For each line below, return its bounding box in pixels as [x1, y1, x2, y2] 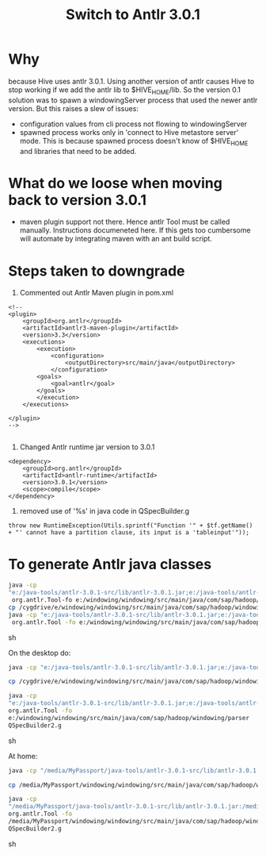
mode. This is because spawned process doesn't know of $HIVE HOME [19, 136, 249, 148]
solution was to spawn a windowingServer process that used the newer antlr [8, 95, 258, 105]
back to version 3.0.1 [8, 191, 147, 209]
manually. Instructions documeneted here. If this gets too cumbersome [19, 225, 251, 235]
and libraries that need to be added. [19, 146, 137, 156]
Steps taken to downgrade [8, 262, 185, 279]
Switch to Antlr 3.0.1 [66, 6, 200, 24]
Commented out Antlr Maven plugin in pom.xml [19, 288, 174, 298]
